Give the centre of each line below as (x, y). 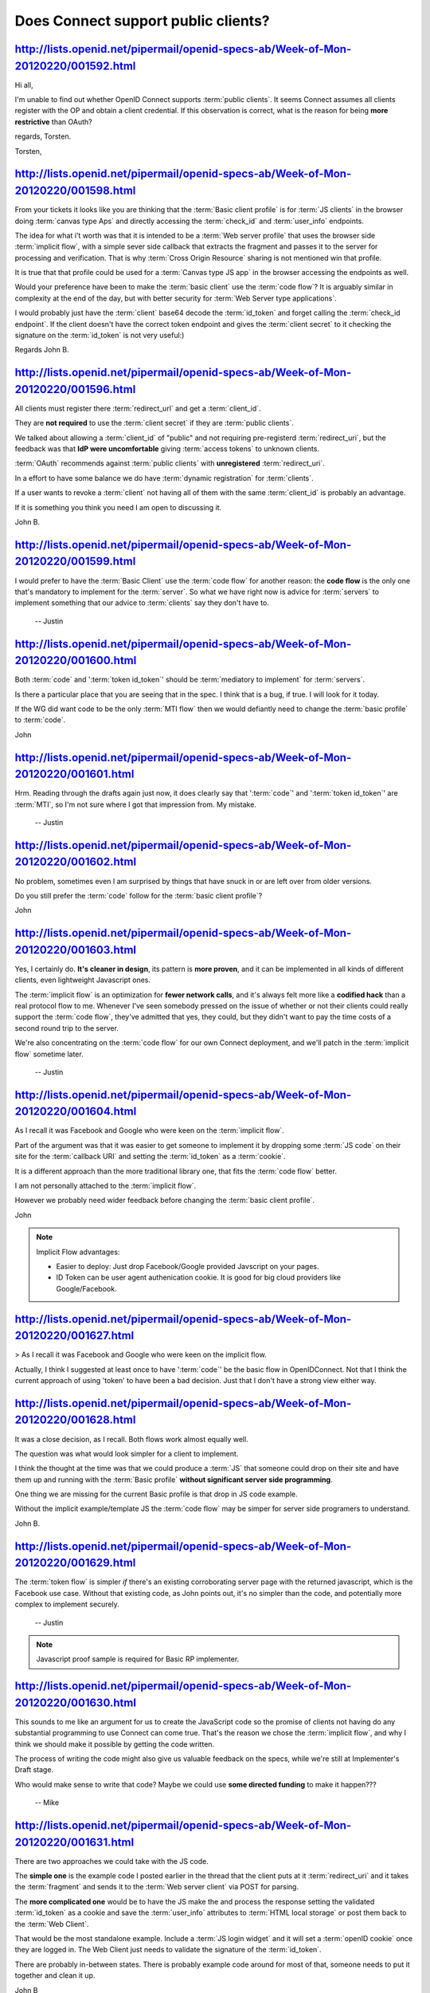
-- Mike (47, 1802)
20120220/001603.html (76, 950)
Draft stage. (34, 1770)
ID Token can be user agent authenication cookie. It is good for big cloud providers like (199, 1278)
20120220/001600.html (76, 660)
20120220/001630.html (76, 1702)
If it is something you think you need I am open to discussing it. (118, 507)
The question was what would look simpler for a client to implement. (127, 1453)
